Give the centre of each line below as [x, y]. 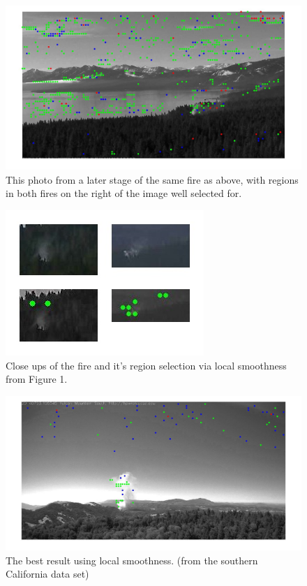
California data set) [47, 574]
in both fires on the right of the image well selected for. [124, 193]
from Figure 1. [37, 379]
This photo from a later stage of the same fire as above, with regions [152, 179]
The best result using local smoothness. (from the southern [132, 560]
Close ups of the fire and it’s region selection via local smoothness [146, 365]
